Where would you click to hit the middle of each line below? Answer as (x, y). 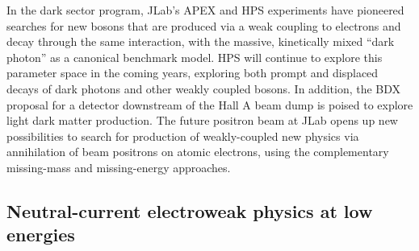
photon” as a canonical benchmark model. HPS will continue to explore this (195, 57)
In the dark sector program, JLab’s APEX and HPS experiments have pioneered (205, 10)
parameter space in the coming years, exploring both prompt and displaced (193, 73)
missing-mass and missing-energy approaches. (119, 167)
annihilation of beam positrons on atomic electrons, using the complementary (198, 152)
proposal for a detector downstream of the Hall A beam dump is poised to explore (210, 104)
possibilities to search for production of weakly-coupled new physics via (183, 136)
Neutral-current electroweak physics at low (190, 210)
